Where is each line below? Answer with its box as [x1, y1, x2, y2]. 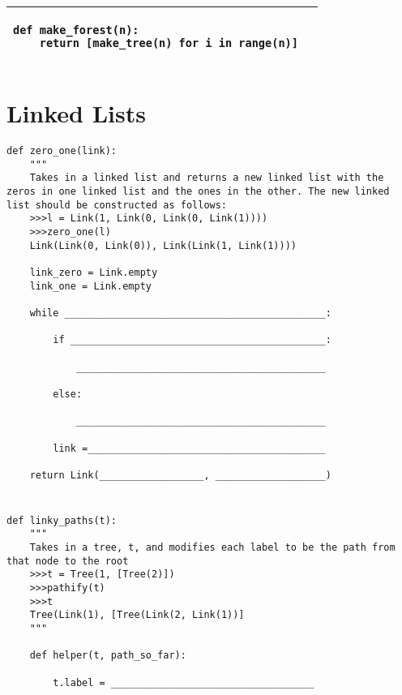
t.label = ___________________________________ [53, 676, 314, 689]
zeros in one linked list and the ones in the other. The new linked [6, 186, 390, 198]
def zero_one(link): [6, 145, 118, 157]
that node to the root [6, 555, 129, 567]
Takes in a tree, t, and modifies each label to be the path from [29, 542, 396, 554]
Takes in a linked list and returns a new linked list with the [29, 172, 384, 184]
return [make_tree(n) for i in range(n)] [39, 36, 298, 49]
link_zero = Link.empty [29, 267, 158, 279]
